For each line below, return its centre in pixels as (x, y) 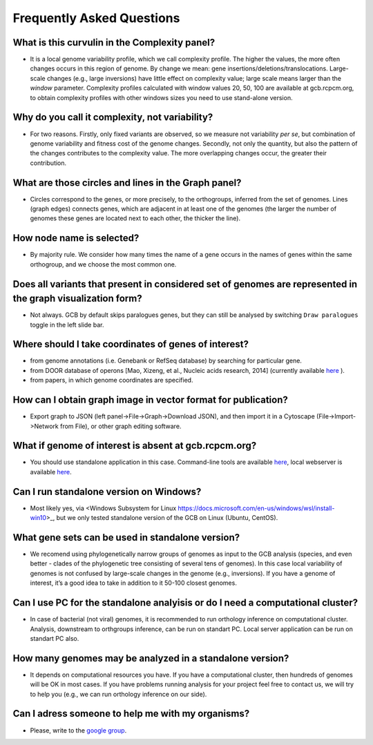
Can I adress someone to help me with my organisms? (131, 714)
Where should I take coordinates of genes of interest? (131, 344)
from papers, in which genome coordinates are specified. (112, 380)
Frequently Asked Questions (96, 18)
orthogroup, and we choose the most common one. (103, 264)
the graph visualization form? (77, 299)
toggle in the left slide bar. (67, 325)
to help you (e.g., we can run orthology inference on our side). (118, 694)
